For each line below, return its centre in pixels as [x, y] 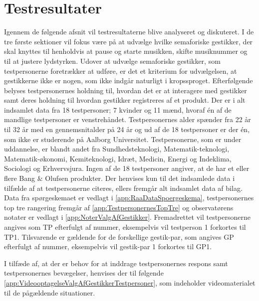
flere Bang [20, 178]
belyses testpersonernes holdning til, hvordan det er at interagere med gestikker [126, 90]
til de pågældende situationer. [50, 292]
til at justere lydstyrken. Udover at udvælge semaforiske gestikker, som [112, 61]
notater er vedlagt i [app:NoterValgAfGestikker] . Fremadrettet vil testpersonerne [127, 217]
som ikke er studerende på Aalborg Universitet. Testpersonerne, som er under [123, 139]
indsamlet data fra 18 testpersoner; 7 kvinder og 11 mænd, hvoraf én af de [118, 109]
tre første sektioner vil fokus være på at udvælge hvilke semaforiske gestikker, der [129, 41]
